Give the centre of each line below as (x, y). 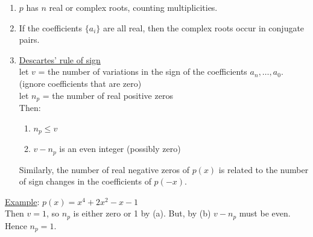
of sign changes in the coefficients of (85, 181)
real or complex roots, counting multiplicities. (133, 7)
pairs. (29, 39)
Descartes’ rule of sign (60, 59)
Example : (22, 201)
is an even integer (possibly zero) (120, 149)
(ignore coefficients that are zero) (80, 83)
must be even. (265, 213)
